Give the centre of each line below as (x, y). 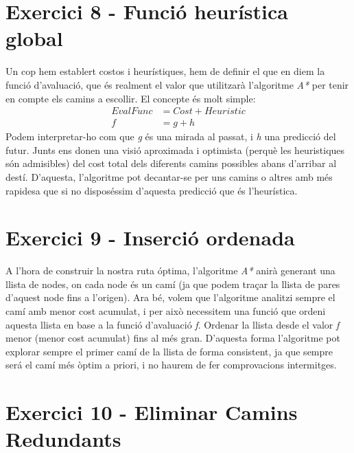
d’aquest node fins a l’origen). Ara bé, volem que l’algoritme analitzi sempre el (170, 297)
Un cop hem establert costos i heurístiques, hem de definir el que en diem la (165, 71)
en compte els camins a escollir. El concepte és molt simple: (131, 98)
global (34, 38)
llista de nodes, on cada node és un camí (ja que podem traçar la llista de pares (173, 284)
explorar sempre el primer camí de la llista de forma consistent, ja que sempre (169, 351)
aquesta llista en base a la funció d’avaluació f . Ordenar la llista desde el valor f (173, 324)
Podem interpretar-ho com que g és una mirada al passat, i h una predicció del (171, 136)
